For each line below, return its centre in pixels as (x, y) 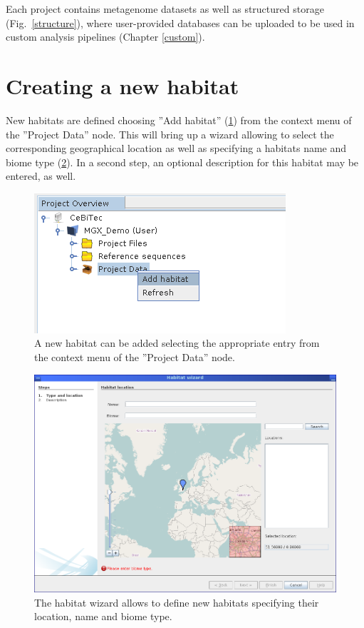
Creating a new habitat (123, 85)
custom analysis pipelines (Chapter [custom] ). (105, 37)
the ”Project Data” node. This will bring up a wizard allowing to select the (170, 134)
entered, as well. (41, 176)
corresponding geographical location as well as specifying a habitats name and (176, 148)
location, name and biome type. (103, 616)
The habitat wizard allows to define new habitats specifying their (177, 602)
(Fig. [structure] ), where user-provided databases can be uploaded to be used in (180, 22)
